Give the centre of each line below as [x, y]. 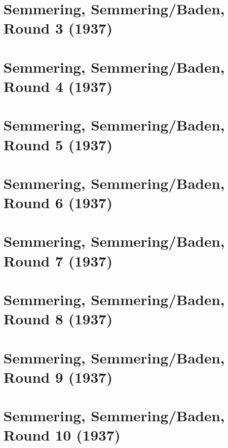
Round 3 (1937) [58, 28]
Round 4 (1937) [58, 86]
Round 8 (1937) [58, 319]
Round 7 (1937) [58, 260]
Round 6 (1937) [58, 202]
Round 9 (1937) [58, 377]
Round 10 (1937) [62, 435]
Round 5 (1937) [58, 144]
